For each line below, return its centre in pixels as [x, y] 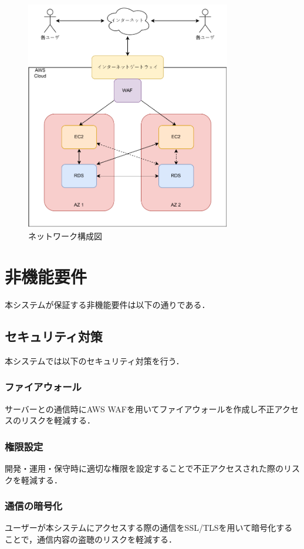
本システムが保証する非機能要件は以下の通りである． [107, 304]
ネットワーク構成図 [65, 236]
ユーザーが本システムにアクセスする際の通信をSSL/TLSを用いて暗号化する [149, 528]
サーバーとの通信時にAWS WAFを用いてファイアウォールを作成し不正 [140, 409]
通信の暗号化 [34, 506]
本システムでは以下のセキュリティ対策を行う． [94, 360]
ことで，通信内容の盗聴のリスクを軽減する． [91, 539]
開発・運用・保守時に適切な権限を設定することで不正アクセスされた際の [144, 468]
